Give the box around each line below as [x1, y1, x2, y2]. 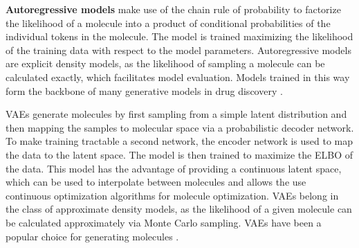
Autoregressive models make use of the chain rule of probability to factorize [6, 2, 341, 16]
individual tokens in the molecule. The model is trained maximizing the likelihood [6, 29, 353, 44]
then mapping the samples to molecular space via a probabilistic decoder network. [6, 120, 354, 134]
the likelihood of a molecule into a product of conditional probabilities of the [6, 15, 331, 30]
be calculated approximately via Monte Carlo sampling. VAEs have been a [6, 215, 322, 229]
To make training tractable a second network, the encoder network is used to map [6, 134, 353, 148]
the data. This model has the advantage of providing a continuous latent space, [6, 161, 342, 175]
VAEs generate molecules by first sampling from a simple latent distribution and [6, 107, 347, 121]
